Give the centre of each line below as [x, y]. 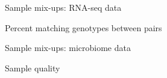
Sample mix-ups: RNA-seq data [63, 7]
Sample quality [33, 67]
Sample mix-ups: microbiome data [68, 48]
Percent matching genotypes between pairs [83, 27]
